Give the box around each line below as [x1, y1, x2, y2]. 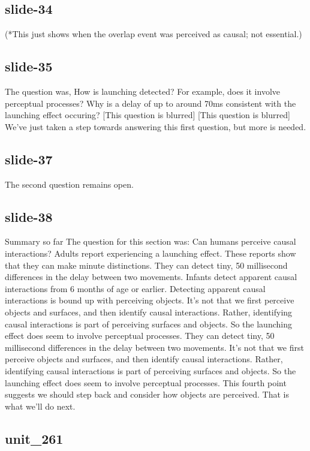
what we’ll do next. [5, 399, 76, 412]
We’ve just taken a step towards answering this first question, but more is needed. [5, 120, 306, 133]
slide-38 [5, 207, 53, 225]
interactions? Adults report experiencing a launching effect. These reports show [5, 246, 296, 259]
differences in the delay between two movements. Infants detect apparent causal [5, 270, 297, 283]
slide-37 [5, 149, 53, 168]
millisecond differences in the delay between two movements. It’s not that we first [5, 341, 304, 353]
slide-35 [5, 57, 53, 76]
